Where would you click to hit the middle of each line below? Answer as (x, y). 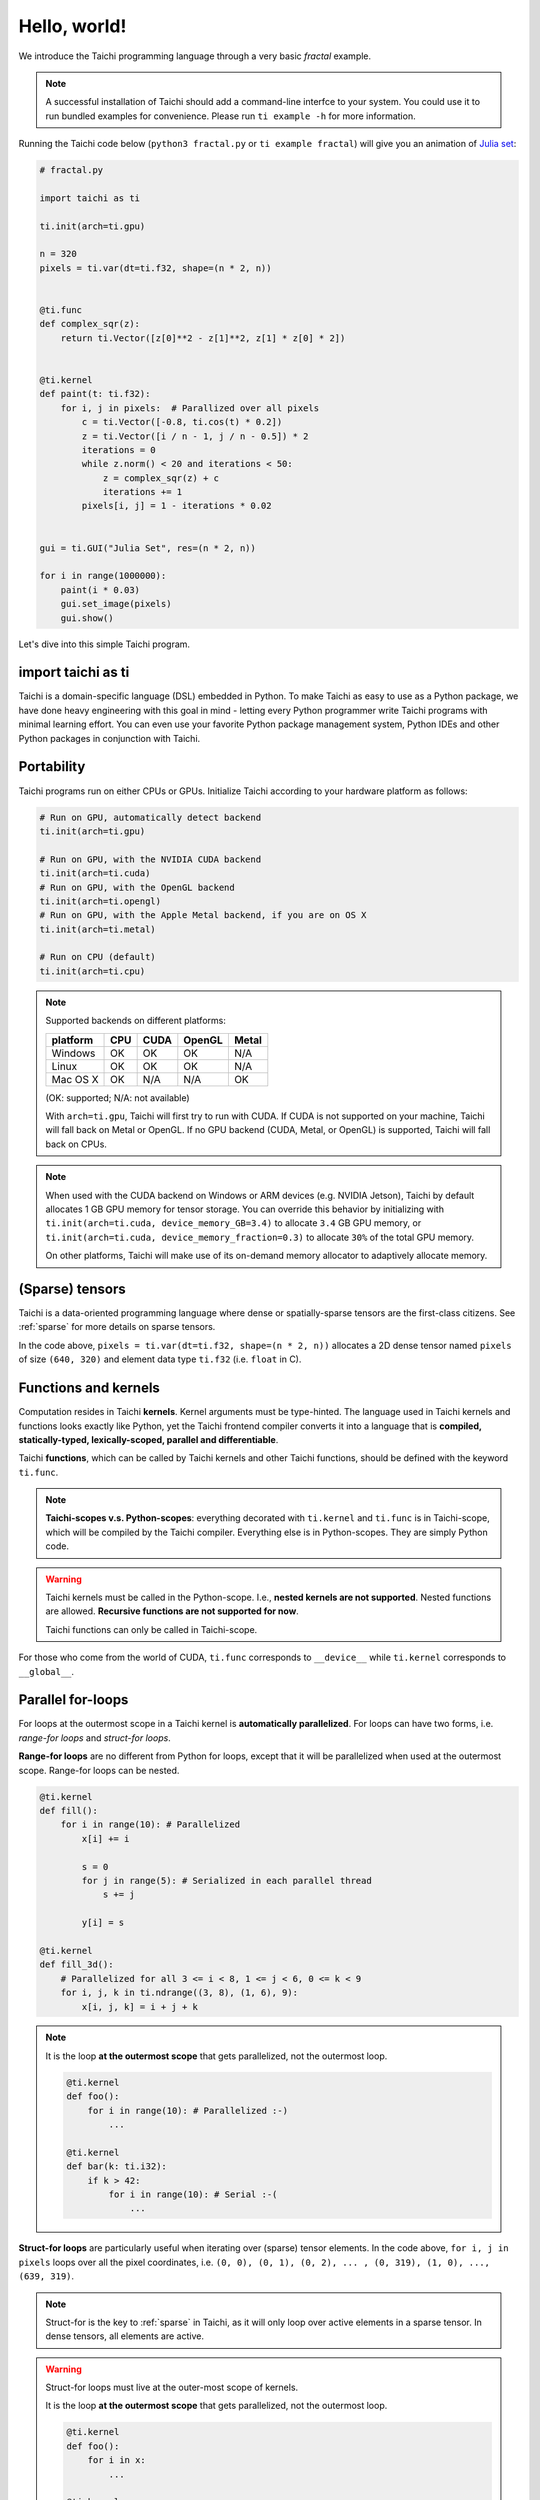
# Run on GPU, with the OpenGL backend (137, 887)
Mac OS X (75, 1079)
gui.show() (87, 618)
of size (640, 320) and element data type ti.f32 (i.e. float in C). (160, 1359)
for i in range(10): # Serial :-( (193, 2194)
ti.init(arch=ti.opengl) (100, 901)
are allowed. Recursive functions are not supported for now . (172, 1611)
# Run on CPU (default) (98, 957)
